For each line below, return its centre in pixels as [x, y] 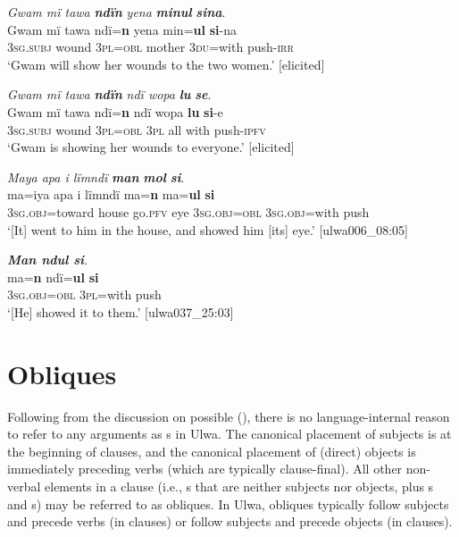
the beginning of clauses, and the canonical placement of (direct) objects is [212, 451]
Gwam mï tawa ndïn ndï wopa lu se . [109, 94]
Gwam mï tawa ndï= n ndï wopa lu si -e [115, 111]
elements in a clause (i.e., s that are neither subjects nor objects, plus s [239, 486]
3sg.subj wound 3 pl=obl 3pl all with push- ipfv [137, 129]
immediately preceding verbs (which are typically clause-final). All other [205, 469]
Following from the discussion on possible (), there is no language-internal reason [229, 416]
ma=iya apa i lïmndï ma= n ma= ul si [111, 194]
